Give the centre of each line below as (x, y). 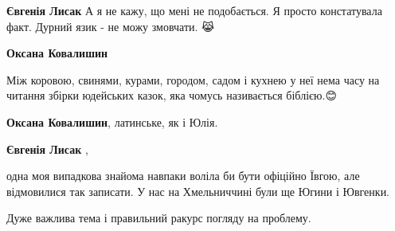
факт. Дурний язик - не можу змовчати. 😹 (111, 26)
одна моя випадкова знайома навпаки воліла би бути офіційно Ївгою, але (183, 176)
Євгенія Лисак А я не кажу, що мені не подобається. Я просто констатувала (194, 10)
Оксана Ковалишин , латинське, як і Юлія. (112, 121)
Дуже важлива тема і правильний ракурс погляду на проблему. (159, 218)
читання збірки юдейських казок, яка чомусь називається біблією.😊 (172, 95)
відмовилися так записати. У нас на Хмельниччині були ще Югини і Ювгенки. (198, 191)
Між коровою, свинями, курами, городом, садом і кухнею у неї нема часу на (193, 79)
